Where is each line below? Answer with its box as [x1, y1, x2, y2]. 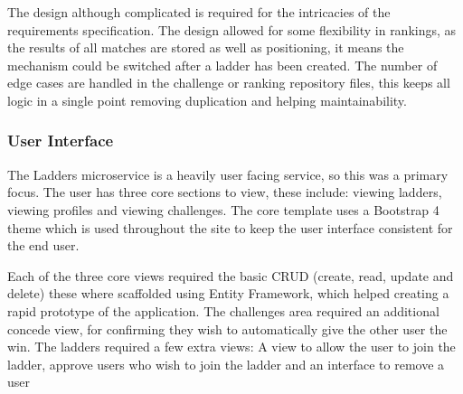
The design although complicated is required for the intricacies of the [7, 3, 391, 21]
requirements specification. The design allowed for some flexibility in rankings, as [7, 20, 457, 39]
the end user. [7, 236, 80, 255]
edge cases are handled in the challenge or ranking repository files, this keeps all [7, 73, 450, 92]
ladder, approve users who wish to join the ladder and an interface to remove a [7, 354, 445, 373]
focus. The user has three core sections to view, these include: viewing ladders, [7, 183, 442, 202]
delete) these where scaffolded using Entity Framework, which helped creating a [7, 284, 449, 303]
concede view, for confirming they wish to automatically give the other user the [7, 319, 448, 338]
